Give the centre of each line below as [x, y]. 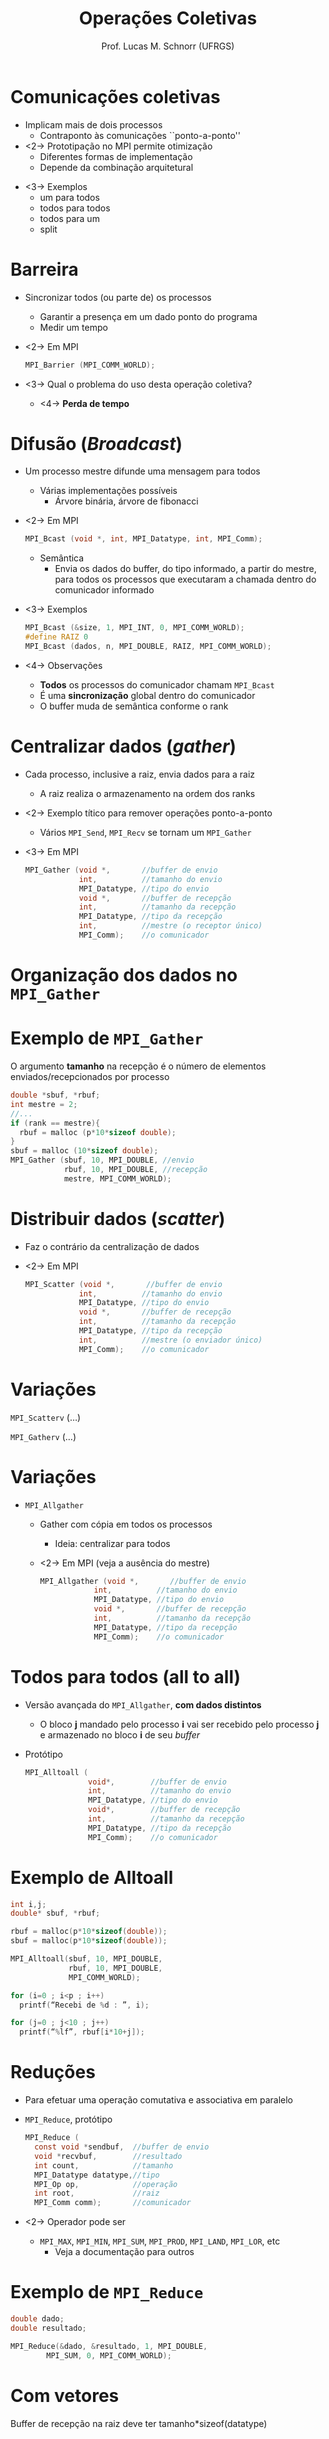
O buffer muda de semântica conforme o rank [134, 706]
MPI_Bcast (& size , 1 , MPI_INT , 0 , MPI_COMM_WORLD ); [134, 628]
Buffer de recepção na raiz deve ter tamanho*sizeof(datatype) [139, 2423]
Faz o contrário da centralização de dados [112, 1246]
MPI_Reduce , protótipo [68, 2119]
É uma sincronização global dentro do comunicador [147, 695]
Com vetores [65, 2395]
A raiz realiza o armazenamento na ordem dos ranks [147, 793]
